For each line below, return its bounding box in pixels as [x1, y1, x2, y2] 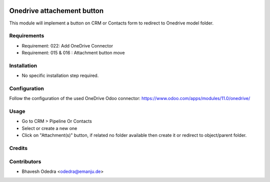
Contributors [9, 158, 41, 165]
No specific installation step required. [21, 72, 99, 78]
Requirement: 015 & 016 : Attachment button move [21, 50, 125, 56]
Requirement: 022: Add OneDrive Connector [21, 42, 113, 48]
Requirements [9, 32, 44, 39]
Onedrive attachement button [9, 6, 104, 15]
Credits [9, 145, 27, 152]
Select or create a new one [21, 125, 77, 131]
